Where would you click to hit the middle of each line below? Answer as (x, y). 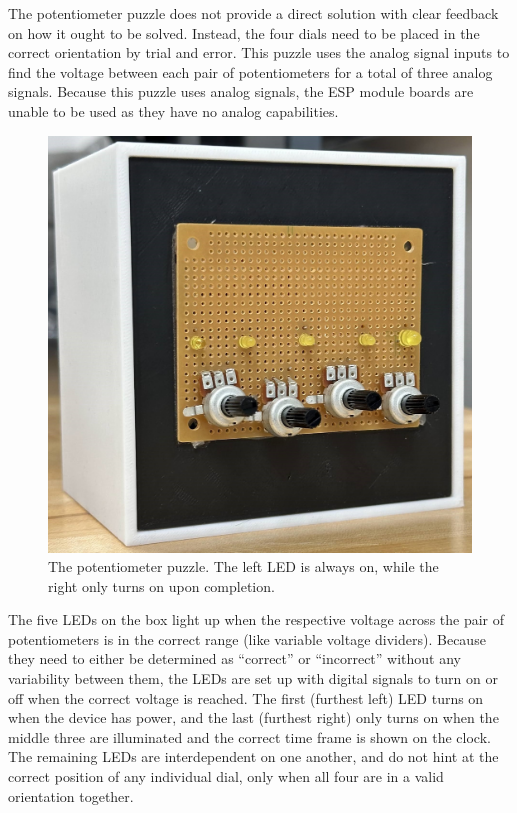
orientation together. (71, 795)
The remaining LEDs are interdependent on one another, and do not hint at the (253, 756)
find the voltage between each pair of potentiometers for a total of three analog (250, 71)
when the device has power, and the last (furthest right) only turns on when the (253, 717)
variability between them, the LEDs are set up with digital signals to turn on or (253, 678)
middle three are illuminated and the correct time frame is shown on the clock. (249, 736)
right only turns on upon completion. (161, 585)
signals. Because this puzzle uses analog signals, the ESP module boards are (241, 91)
